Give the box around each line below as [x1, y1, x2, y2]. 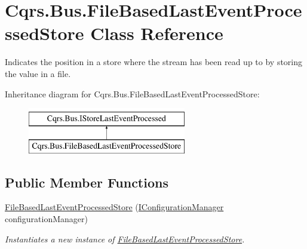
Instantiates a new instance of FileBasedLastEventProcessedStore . [5, 232, 245, 245]
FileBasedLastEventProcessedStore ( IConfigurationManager [5, 201, 224, 213]
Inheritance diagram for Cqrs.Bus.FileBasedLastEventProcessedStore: [5, 87, 260, 100]
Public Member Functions [5, 173, 168, 191]
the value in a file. [5, 67, 71, 79]
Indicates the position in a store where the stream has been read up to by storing [5, 56, 303, 68]
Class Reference [90, 21, 223, 45]
